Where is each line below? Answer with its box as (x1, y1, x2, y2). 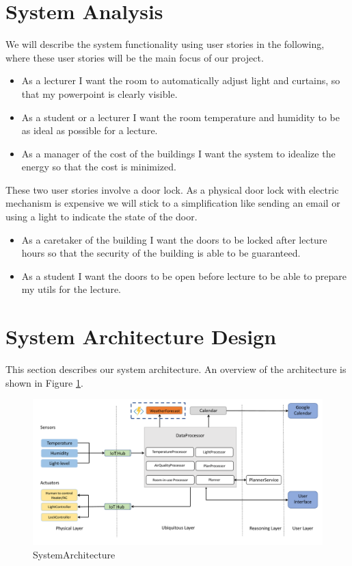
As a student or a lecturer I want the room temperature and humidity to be (21, 110, 340, 124)
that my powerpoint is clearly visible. (21, 86, 178, 101)
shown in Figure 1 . (5, 375, 83, 389)
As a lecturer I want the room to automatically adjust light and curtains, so (21, 73, 340, 88)
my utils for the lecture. (21, 282, 122, 296)
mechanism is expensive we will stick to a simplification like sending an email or (5, 196, 340, 210)
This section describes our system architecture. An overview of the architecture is (5, 362, 347, 376)
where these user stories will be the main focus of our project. (5, 50, 264, 64)
